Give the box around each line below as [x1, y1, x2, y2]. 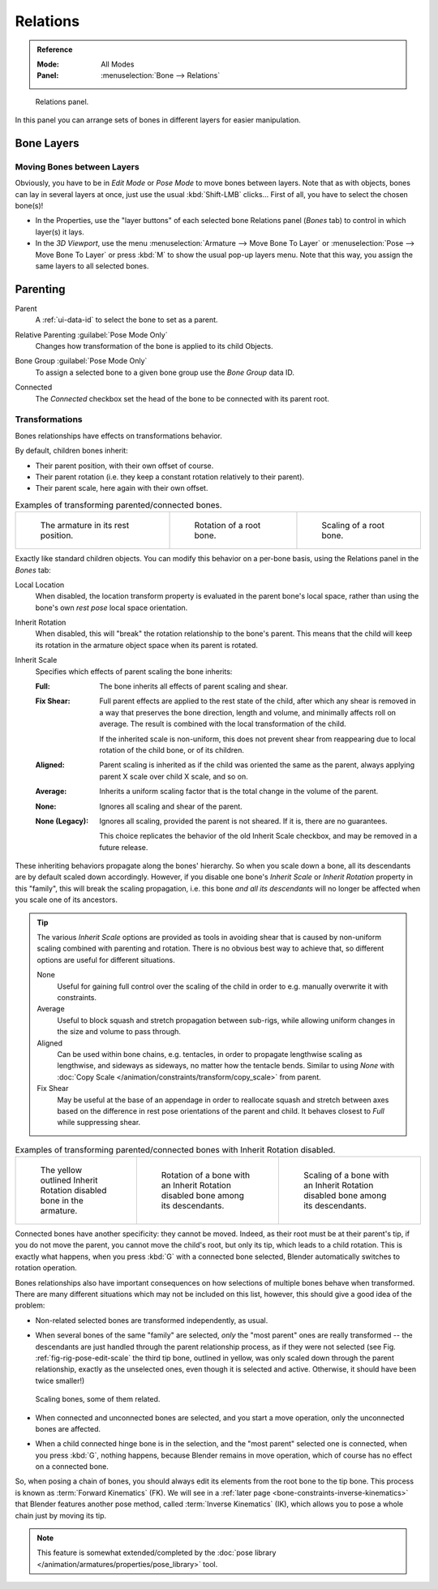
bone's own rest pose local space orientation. [35, 603, 188, 612]
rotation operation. [15, 1263, 77, 1273]
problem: [15, 1300, 45, 1310]
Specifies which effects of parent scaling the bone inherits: [35, 666, 233, 676]
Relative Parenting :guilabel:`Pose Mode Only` [15, 329, 168, 340]
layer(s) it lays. [35, 227, 84, 237]
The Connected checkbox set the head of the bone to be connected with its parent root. [35, 393, 330, 403]
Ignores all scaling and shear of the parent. [99, 801, 243, 811]
